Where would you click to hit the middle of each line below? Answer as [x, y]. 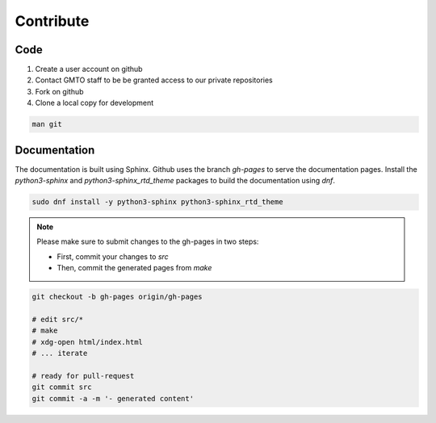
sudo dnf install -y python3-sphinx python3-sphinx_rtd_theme [157, 202]
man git [47, 124]
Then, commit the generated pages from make [134, 268]
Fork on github [59, 91]
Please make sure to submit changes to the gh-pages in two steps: [148, 241]
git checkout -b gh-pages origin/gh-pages [117, 297]
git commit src [62, 387]
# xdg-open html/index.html [87, 342]
